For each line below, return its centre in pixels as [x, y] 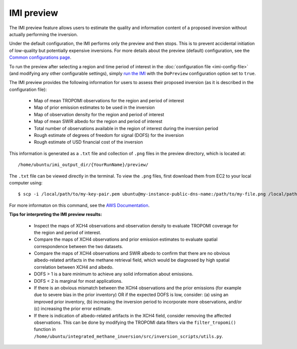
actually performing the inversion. [44, 34]
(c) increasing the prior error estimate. [73, 308]
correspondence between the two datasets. [78, 246]
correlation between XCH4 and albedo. [74, 267]
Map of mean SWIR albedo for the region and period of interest [98, 122]
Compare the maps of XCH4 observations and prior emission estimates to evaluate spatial [126, 239]
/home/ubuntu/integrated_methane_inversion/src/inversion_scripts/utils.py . [128, 336]
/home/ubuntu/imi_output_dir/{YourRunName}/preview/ [83, 165]
